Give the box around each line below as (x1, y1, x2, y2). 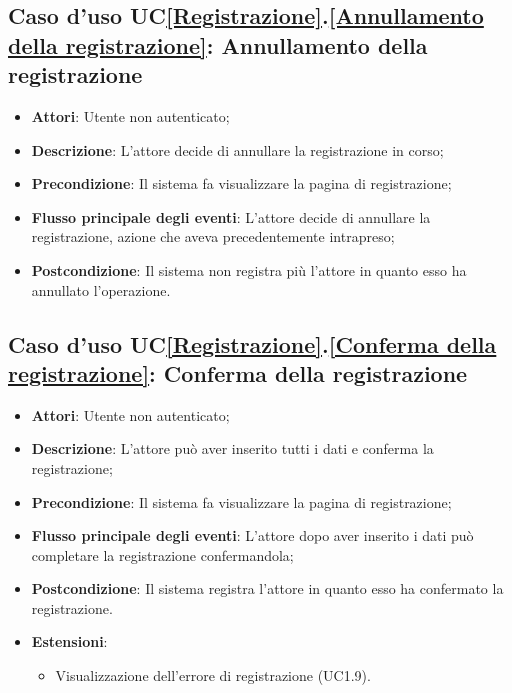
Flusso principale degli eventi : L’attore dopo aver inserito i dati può (31, 525, 474, 546)
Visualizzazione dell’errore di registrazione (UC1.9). (55, 665, 371, 686)
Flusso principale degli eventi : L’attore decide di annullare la (31, 206, 431, 227)
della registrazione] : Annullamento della (8, 29, 428, 60)
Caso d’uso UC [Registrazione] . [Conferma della (8, 328, 497, 359)
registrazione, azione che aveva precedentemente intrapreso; (31, 226, 395, 247)
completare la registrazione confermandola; (31, 544, 294, 565)
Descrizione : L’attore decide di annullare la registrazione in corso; (31, 139, 444, 160)
